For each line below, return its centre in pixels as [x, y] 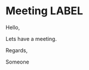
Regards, [17, 50]
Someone [17, 62]
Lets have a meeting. [31, 39]
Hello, [13, 27]
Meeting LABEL [44, 11]
